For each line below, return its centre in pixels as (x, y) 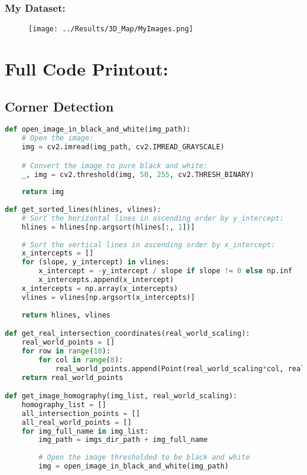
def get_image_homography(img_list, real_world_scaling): (121, 396)
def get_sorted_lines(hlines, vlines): (83, 210)
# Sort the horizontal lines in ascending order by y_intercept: (153, 218)
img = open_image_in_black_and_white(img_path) (134, 466)
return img (43, 192)
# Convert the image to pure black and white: (115, 166)
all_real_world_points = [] (76, 422)
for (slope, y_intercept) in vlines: (96, 262)
